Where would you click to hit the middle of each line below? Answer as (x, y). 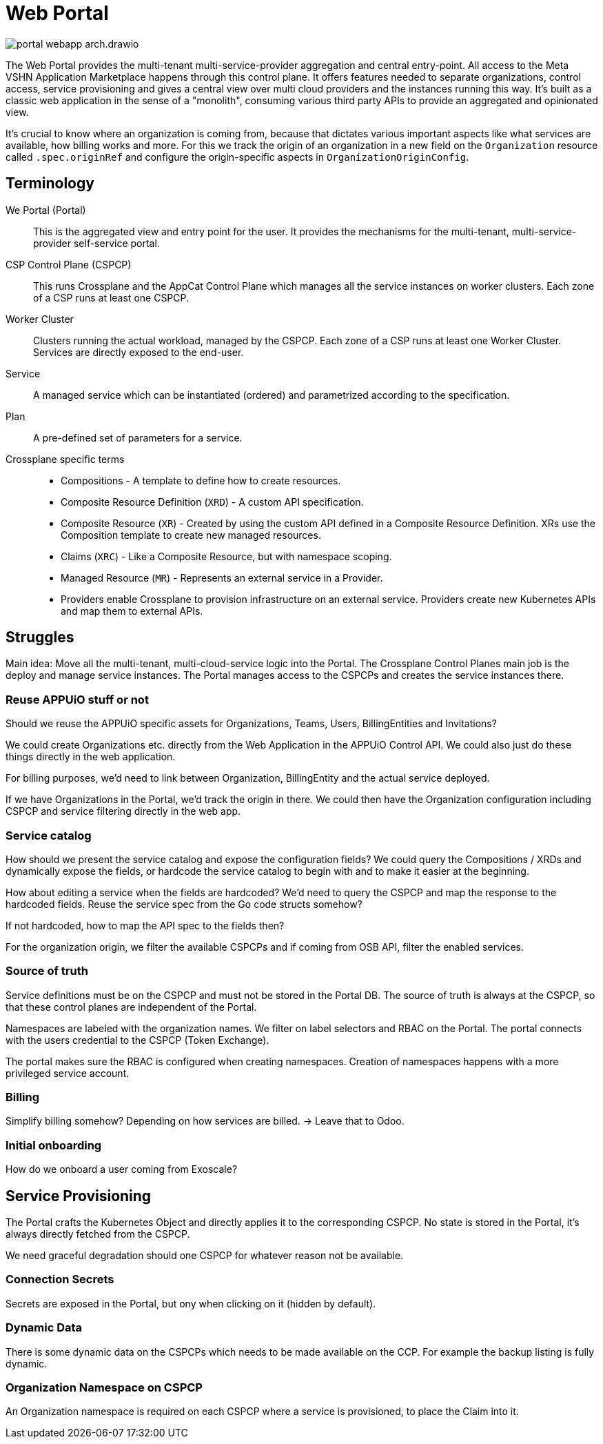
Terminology (50, 184)
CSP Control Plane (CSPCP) (69, 264)
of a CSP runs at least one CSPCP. (111, 297)
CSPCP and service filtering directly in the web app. (123, 811)
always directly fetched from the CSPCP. (98, 1234)
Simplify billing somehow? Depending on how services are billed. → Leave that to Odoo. (205, 1121)
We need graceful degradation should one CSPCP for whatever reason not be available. (205, 1256)
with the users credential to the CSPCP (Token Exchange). (137, 1040)
